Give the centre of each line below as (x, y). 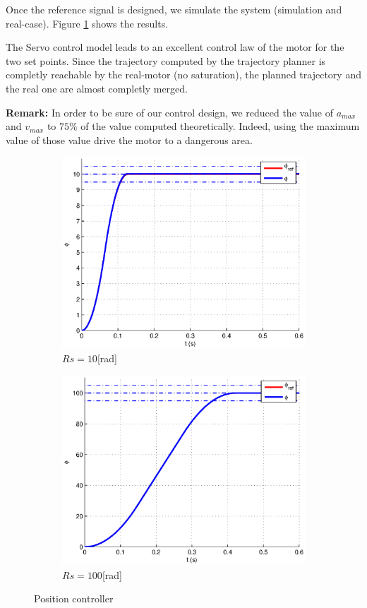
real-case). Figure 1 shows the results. (87, 23)
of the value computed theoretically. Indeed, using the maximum (220, 126)
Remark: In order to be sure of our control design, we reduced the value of (169, 112)
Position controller (74, 598)
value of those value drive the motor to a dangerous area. (129, 139)
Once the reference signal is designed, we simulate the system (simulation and (174, 9)
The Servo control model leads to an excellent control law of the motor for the (175, 47)
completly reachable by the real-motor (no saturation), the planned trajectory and (183, 74)
